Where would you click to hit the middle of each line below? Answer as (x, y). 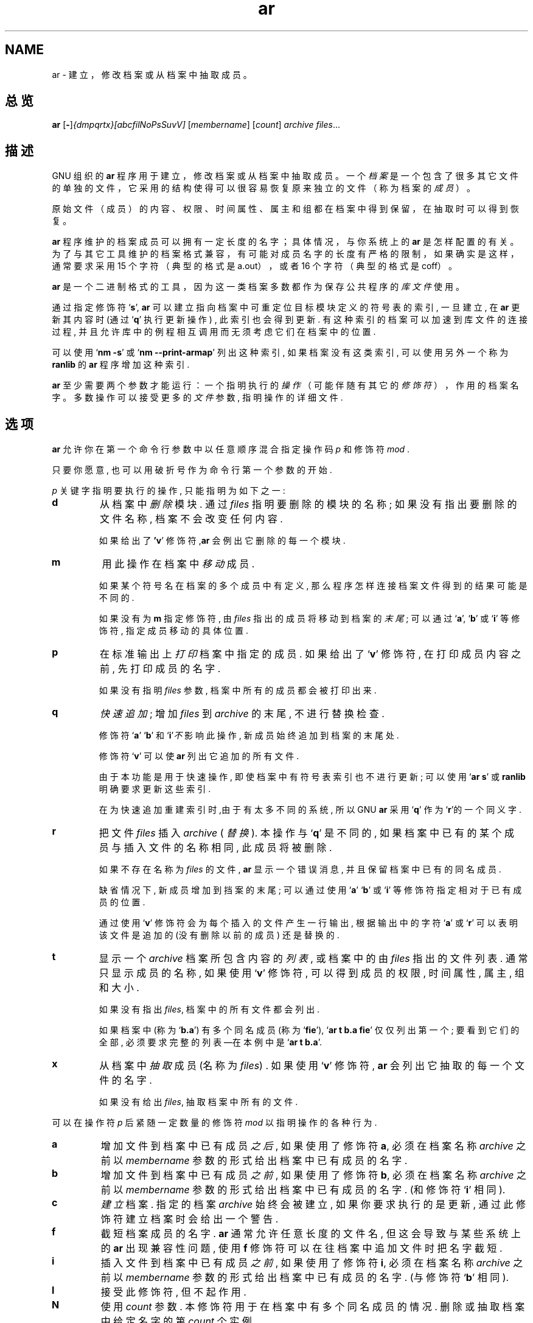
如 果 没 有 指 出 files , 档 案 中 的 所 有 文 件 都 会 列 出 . (209, 1009)
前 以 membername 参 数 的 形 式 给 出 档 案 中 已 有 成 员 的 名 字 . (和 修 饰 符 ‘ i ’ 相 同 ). (303, 1190)
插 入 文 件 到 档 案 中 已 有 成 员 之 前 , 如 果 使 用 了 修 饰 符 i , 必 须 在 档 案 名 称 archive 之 (312, 1263)
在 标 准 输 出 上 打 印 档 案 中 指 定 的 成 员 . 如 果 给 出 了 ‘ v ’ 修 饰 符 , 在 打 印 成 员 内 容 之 (311, 654)
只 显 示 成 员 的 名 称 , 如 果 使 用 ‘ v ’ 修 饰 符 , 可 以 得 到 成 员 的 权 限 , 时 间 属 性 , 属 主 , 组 (312, 973)
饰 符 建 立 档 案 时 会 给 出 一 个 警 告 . (190, 1219)
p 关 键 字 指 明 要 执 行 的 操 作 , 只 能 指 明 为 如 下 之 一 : (169, 491)
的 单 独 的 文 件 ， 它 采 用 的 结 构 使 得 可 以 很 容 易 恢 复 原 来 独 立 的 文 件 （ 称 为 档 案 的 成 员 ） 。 (264, 188)
